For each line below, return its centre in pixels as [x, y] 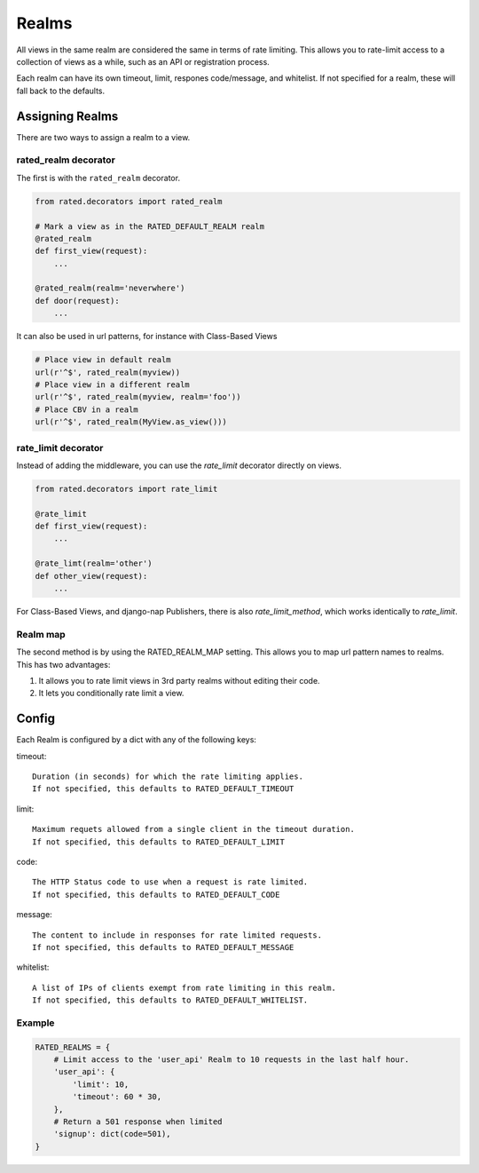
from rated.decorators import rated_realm [129, 201]
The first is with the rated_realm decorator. [98, 178]
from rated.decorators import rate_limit [126, 489]
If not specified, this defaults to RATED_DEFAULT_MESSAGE [163, 947]
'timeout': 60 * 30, [117, 1097]
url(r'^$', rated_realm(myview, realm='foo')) [138, 397]
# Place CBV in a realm [87, 409]
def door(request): [77, 301]
